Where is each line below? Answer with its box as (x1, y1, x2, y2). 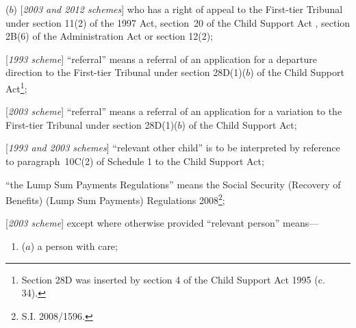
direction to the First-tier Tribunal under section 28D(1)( (5, 65, 246, 79)
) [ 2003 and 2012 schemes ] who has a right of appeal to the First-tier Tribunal (13, 2, 343, 16)
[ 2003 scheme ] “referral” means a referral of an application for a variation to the (5, 104, 342, 118)
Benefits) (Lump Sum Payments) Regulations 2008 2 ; (5, 191, 225, 207)
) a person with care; (30, 239, 118, 253)
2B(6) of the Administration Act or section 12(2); (5, 29, 213, 43)
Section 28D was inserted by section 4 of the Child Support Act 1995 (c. (21, 272, 325, 286)
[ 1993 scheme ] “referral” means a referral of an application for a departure (5, 51, 317, 66)
